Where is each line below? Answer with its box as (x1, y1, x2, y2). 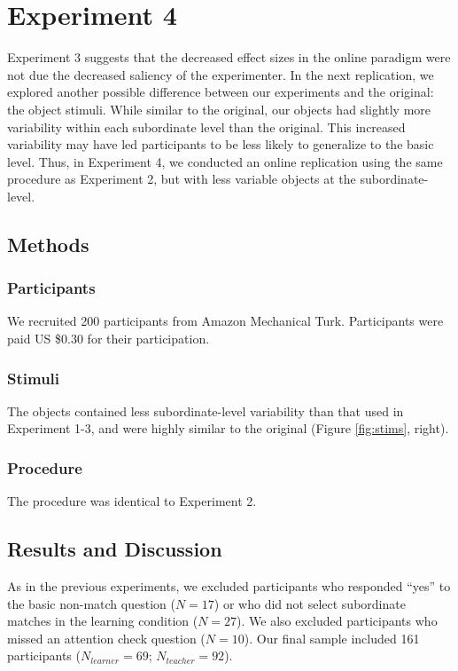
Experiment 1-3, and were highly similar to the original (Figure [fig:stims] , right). (7, 419, 449, 438)
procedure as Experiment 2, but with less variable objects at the (7, 170, 356, 188)
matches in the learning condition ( (7, 612, 198, 630)
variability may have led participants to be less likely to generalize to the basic (7, 135, 434, 154)
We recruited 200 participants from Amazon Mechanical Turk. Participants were (7, 312, 444, 330)
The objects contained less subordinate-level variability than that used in (7, 401, 404, 420)
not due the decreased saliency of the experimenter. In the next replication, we (7, 65, 434, 83)
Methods (7, 230, 89, 257)
